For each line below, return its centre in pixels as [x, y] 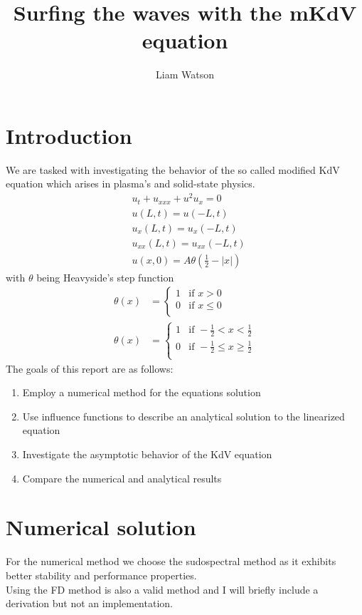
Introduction [69, 135]
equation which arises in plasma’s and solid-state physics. [131, 184]
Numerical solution [101, 527]
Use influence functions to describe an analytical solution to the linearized [183, 416]
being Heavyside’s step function [105, 277]
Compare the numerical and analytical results [122, 478]
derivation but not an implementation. [89, 603]
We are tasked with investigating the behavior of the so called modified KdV [173, 169]
